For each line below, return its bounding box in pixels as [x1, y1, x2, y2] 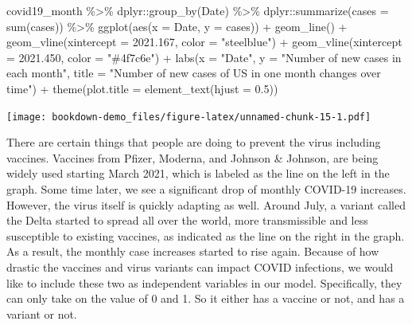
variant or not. [6, 305, 77, 322]
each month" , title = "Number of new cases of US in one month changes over [6, 65, 381, 81]
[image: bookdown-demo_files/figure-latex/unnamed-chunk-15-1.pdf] [6, 111, 371, 123]
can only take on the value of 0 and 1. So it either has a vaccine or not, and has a [6, 290, 405, 307]
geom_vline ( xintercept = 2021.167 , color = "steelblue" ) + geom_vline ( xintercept [6, 33, 402, 50]
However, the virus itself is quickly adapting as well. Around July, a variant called [6, 196, 406, 213]
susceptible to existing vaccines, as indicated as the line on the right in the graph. [6, 227, 405, 244]
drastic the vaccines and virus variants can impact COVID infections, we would [6, 258, 394, 275]
